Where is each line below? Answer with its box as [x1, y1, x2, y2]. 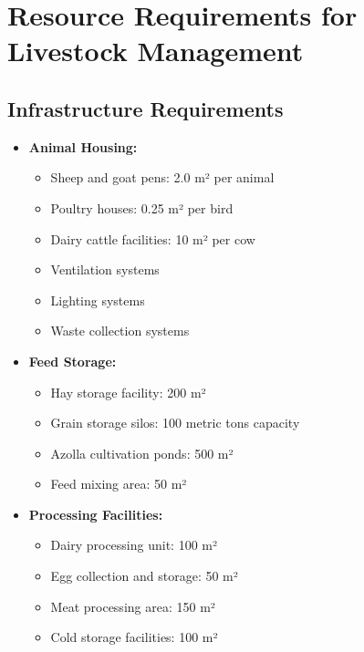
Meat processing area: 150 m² [50, 596, 215, 616]
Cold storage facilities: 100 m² [50, 627, 218, 647]
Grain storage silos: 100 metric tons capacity [50, 413, 300, 432]
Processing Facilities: [28, 504, 163, 523]
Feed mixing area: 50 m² [50, 474, 187, 493]
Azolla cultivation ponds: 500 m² [50, 443, 234, 462]
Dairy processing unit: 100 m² [50, 535, 217, 554]
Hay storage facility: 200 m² [50, 382, 206, 401]
